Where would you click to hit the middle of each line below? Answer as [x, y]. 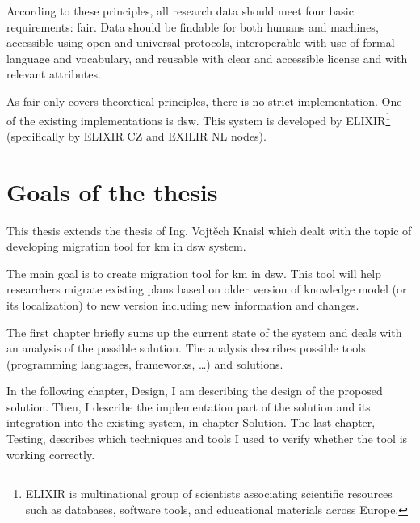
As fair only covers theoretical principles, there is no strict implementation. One [204, 101]
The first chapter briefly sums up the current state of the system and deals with [204, 332]
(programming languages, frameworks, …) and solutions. [145, 363]
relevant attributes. [54, 74]
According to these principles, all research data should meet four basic [180, 11]
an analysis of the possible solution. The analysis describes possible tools [186, 348]
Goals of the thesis [112, 191]
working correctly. [51, 454]
